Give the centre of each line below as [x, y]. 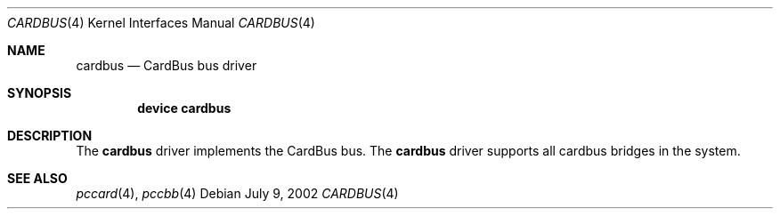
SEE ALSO [37, 178]
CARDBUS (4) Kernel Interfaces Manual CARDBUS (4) [161, 23]
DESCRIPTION [50, 136]
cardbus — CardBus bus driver [167, 65]
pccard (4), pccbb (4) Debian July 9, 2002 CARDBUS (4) [237, 193]
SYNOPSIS [40, 93]
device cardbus [184, 108]
